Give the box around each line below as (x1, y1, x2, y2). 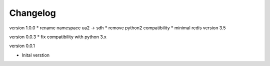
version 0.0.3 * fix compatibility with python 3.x (9, 34, 107, 40)
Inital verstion (21, 52, 50, 58)
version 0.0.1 (9, 43, 35, 49)
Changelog (9, 7, 56, 18)
